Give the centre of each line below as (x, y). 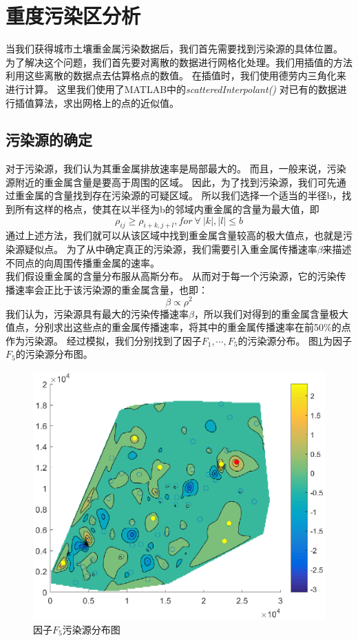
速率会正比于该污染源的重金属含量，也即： (111, 289)
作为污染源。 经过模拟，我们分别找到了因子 (104, 340)
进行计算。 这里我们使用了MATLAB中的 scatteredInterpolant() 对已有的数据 (171, 89)
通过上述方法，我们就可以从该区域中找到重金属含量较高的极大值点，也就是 (174, 235)
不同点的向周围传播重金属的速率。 (83, 262)
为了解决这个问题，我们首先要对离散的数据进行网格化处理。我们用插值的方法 (179, 62)
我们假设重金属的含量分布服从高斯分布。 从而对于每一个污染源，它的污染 (171, 276)
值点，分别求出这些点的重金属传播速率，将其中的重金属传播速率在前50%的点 (178, 327)
